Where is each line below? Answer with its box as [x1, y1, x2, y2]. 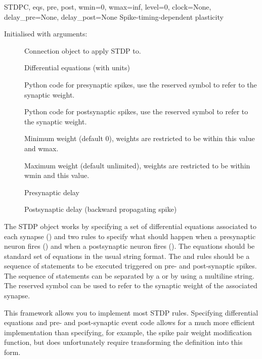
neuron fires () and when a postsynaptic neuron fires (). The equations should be [4, 241, 255, 251]
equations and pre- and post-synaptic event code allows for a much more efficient [4, 317, 255, 328]
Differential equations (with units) [24, 62, 130, 73]
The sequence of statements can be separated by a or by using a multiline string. [4, 270, 254, 281]
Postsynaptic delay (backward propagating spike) [24, 204, 177, 214]
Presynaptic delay [24, 187, 79, 197]
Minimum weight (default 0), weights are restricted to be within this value [24, 133, 255, 144]
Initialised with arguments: [4, 28, 88, 39]
